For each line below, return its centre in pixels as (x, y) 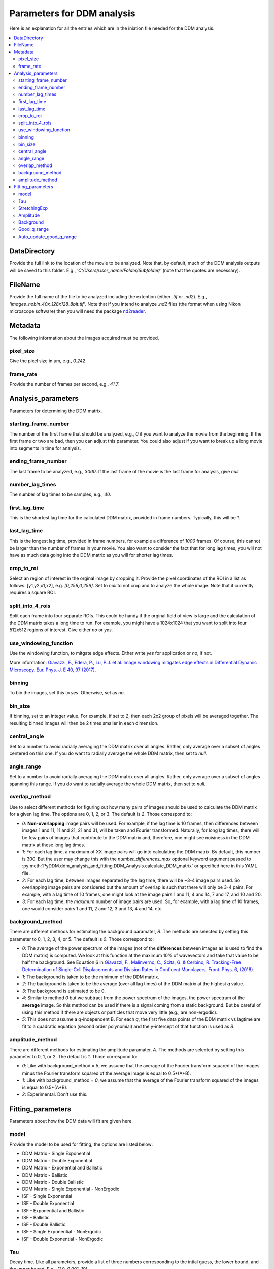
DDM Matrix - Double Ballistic (53, 1182)
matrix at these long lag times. (54, 845)
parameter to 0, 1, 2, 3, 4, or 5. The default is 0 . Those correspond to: (82, 939)
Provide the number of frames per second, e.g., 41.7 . (65, 384)
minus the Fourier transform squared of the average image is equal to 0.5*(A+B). (107, 1073)
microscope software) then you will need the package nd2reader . (78, 311)
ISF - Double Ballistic (44, 1225)
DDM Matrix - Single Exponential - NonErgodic (71, 1189)
